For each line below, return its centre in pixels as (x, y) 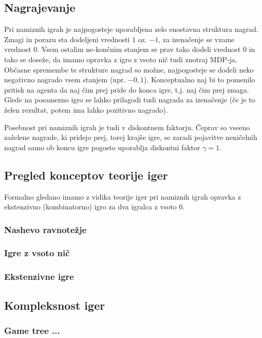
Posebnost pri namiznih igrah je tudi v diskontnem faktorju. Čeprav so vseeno (127, 127)
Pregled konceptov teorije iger (86, 175)
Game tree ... (32, 330)
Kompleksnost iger (55, 305)
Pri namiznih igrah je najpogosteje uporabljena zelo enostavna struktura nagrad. (131, 29)
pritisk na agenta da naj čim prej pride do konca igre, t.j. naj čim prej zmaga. (127, 89)
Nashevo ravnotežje (45, 229)
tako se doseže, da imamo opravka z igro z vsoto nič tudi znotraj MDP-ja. (121, 59)
